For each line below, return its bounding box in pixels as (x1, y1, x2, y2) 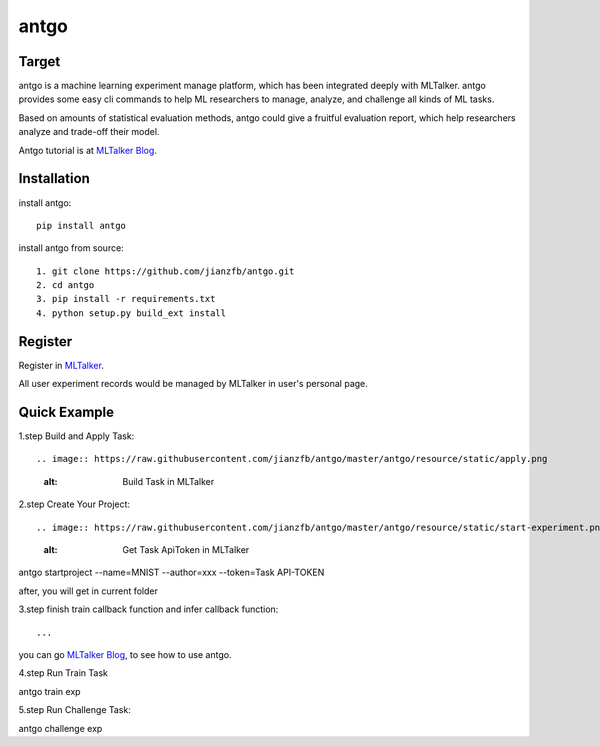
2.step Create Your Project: (18, 498, 130, 510)
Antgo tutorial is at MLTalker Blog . (18, 144, 157, 156)
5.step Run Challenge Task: (18, 704, 132, 716)
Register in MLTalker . (18, 359, 105, 371)
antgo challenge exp (18, 722, 103, 734)
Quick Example (18, 403, 115, 420)
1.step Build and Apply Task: (18, 430, 135, 442)
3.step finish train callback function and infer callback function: (18, 603, 279, 615)
